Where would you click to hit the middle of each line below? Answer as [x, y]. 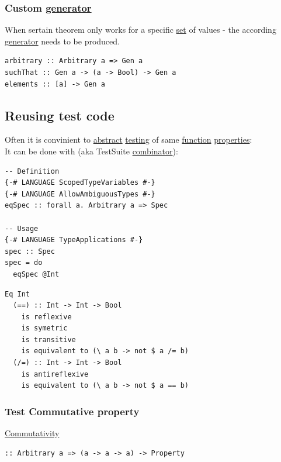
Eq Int [17, 294]
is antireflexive [55, 374]
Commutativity [32, 433]
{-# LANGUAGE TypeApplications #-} [74, 240]
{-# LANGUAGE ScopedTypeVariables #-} [80, 183]
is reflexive [46, 317]
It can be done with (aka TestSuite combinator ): [91, 151]
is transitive [48, 339]
